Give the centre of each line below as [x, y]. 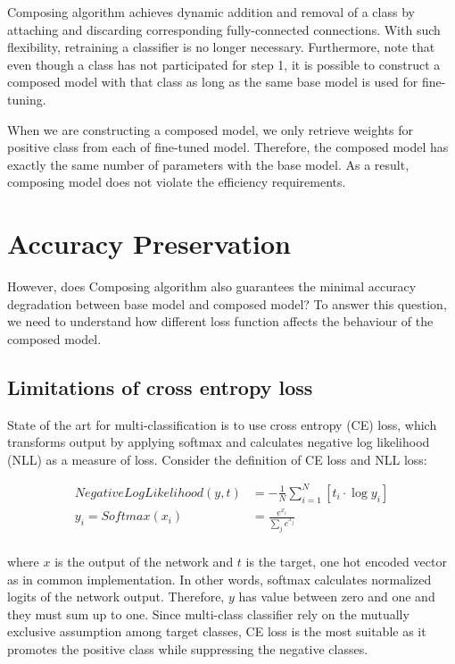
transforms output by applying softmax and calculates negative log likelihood [219, 442]
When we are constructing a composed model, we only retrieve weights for [210, 129]
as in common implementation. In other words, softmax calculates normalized [219, 579]
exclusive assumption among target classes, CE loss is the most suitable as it [217, 631]
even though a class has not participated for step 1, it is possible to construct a [224, 64]
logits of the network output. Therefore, [116, 597]
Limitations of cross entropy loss [160, 387]
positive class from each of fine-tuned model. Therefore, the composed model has [228, 147]
